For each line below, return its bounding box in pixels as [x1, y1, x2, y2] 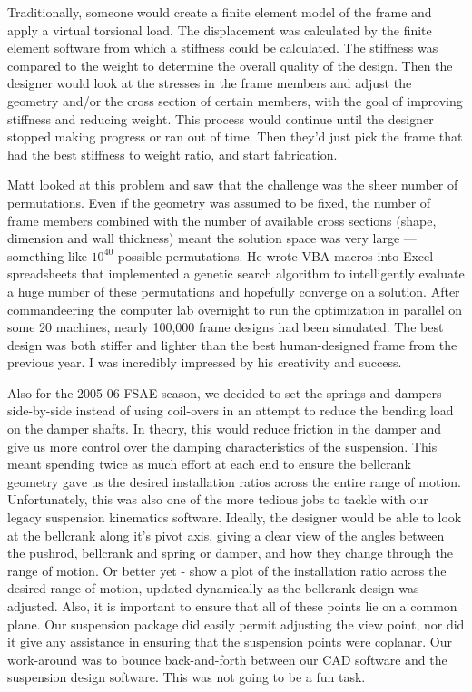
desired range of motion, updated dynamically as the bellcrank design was [7, 579, 419, 598]
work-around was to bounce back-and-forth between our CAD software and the [7, 649, 447, 668]
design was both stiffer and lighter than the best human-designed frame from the [7, 335, 457, 354]
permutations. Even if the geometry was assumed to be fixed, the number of [7, 192, 431, 211]
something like [7, 246, 87, 265]
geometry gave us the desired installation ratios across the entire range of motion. [7, 472, 461, 491]
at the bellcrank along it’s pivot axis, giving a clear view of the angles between [7, 525, 445, 544]
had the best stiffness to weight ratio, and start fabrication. [7, 144, 338, 163]
